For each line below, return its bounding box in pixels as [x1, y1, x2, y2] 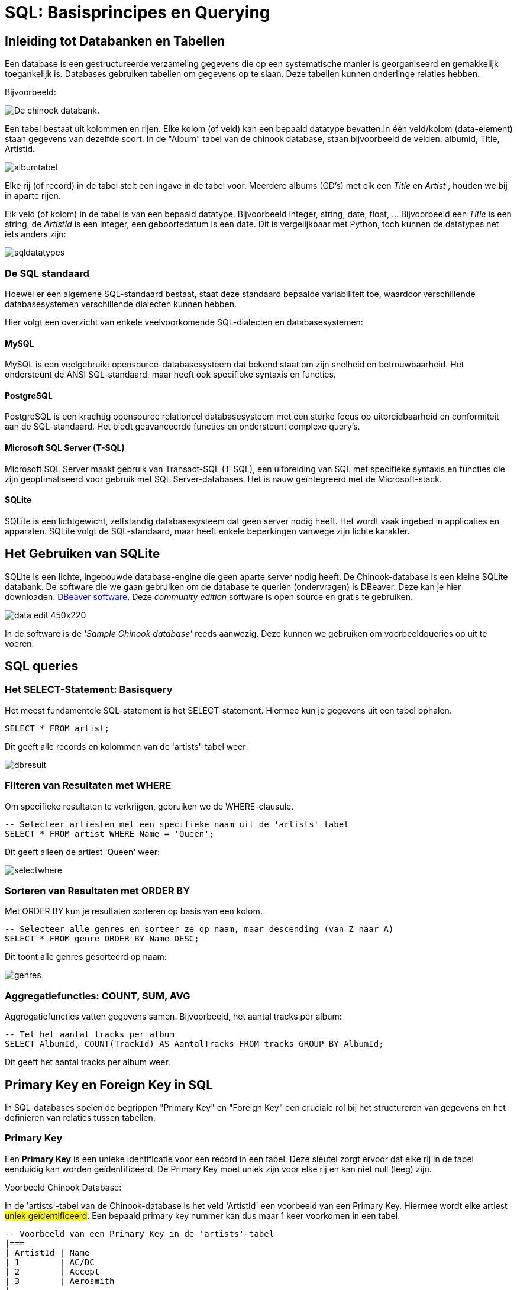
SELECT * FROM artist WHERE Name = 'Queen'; [5, 828, 215, 838]
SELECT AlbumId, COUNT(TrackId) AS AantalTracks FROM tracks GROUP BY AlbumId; [5, 1039, 384, 1049]
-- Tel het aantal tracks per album [5, 1030, 175, 1040]
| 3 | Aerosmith [5, 1276, 115, 1286]
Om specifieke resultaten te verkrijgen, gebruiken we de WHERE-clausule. [5, 801, 294, 811]
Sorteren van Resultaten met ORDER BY [5, 884, 190, 896]
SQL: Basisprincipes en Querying [5, 2, 270, 22]
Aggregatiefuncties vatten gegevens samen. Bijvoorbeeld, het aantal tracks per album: [5, 1011, 342, 1022]
